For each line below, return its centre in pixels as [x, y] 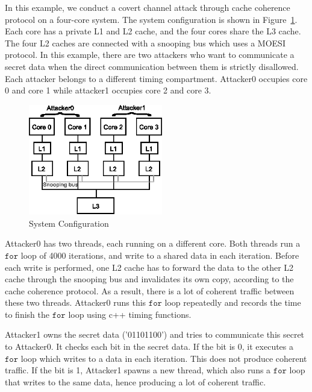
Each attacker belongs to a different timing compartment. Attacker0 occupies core [156, 78]
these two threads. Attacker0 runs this [76, 302]
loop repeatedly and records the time [233, 302]
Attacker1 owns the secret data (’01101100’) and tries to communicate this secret [155, 334]
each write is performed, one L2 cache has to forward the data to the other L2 [149, 267]
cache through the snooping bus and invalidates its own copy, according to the [149, 279]
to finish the [27, 314]
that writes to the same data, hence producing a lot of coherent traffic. [136, 381]
